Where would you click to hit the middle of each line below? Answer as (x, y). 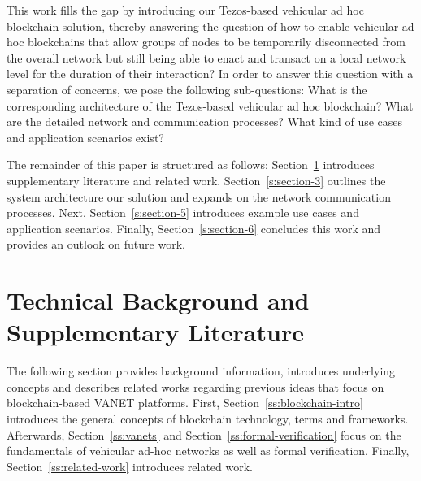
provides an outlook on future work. (96, 244)
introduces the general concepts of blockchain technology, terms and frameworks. (208, 418)
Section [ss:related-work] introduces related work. (130, 466)
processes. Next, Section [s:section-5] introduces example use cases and (183, 212)
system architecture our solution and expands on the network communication (199, 196)
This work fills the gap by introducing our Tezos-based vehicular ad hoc (185, 10)
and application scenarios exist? (85, 137)
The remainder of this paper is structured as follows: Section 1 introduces (191, 165)
